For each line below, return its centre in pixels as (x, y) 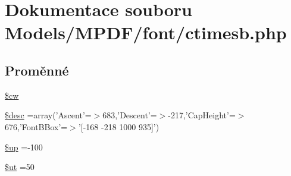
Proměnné (37, 70)
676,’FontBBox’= (36, 126)
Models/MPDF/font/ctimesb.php (146, 32)
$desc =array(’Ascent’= (48, 115)
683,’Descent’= (130, 115)
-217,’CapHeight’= (202, 115)
